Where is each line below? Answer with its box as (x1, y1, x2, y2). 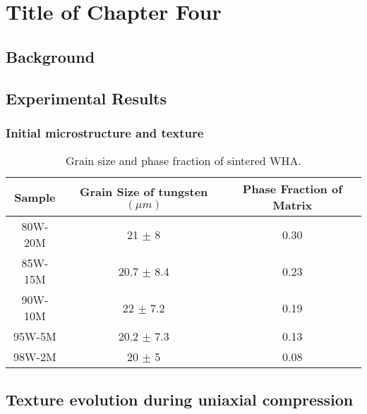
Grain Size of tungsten (79, 183, 208, 200)
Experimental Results (6, 87, 167, 109)
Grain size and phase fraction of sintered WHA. (66, 152, 301, 169)
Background (6, 45, 95, 67)
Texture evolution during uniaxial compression (6, 388, 354, 410)
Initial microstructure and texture (6, 123, 204, 141)
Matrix (272, 197, 313, 214)
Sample (14, 188, 56, 205)
